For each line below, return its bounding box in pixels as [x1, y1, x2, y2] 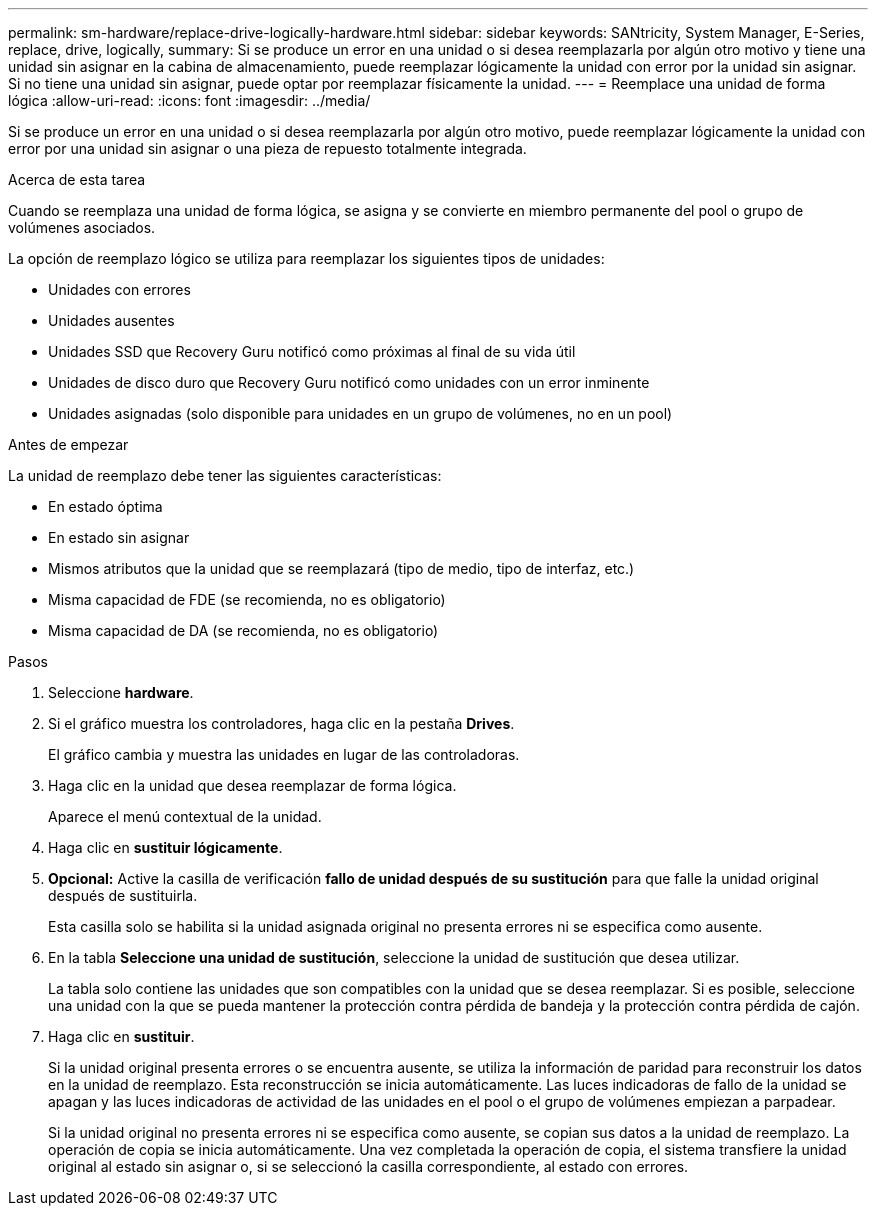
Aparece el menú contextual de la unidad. [48, 808, 322, 825]
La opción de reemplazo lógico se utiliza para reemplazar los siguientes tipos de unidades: [8, 250, 605, 267]
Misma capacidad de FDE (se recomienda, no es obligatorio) [48, 591, 446, 608]
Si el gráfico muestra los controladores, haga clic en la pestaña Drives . [48, 715, 515, 732]
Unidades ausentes [48, 312, 175, 329]
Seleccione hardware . [48, 684, 194, 701]
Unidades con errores [48, 281, 191, 298]
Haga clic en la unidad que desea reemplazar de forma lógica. [48, 777, 457, 794]
